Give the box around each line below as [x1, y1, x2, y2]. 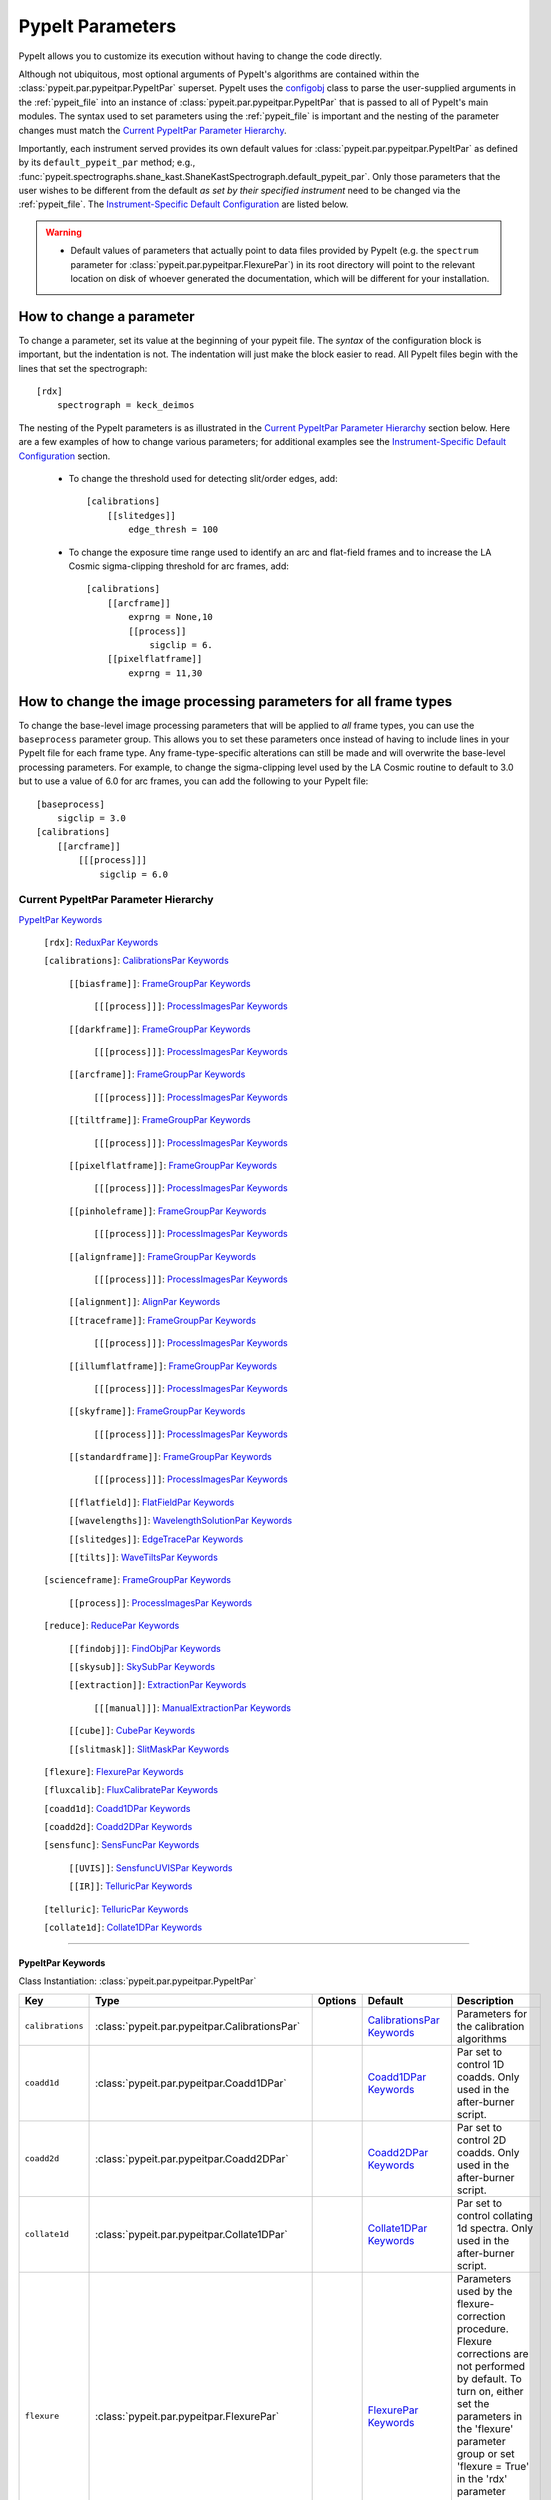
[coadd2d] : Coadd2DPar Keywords [43, 1821, 193, 1833]
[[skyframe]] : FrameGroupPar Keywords [68, 1405, 246, 1417]
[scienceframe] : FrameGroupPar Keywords [43, 1574, 232, 1586]
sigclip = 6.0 [99, 868, 169, 880]
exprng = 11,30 [128, 667, 203, 679]
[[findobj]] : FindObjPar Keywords [68, 1642, 222, 1654]
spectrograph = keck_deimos [56, 400, 195, 411]
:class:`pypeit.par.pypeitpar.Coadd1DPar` [95, 2076, 287, 2090]
